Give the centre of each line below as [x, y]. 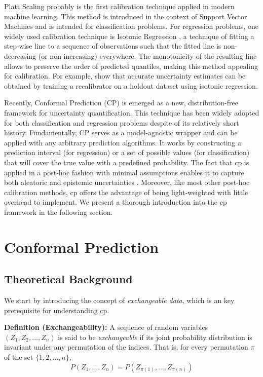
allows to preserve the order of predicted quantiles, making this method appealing [131, 66]
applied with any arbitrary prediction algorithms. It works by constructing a [123, 142]
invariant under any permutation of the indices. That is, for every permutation [126, 347]
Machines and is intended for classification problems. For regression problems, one [131, 26]
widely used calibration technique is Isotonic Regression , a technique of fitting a [129, 36]
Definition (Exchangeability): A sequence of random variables [106, 327]
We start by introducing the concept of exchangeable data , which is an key [119, 300]
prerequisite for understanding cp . [57, 310]
